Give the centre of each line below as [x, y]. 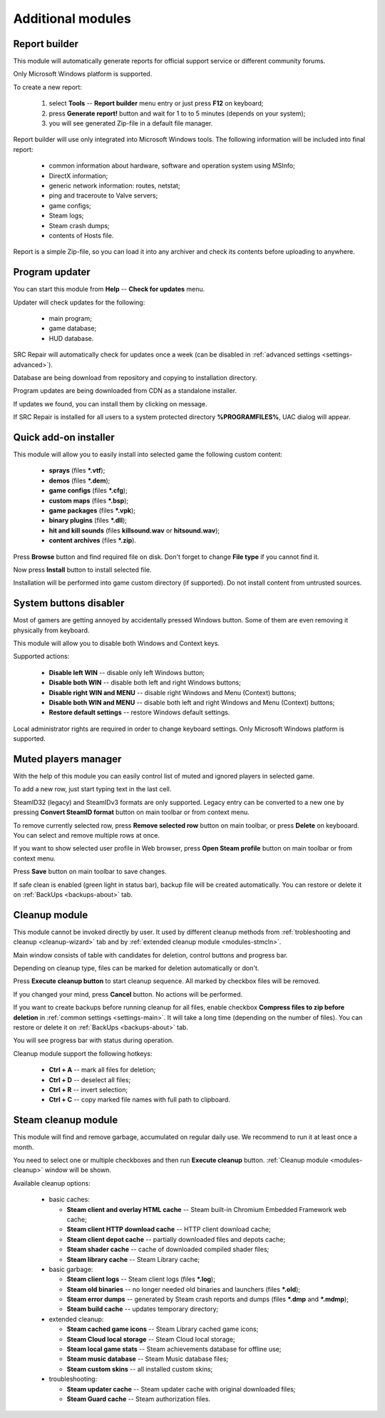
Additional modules [72, 19]
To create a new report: [47, 87]
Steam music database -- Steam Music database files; [148, 1359]
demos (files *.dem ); [79, 481]
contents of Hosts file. [81, 235]
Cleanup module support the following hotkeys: [83, 1053]
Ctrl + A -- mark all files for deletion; [102, 1070]
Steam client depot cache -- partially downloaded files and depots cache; [176, 1239]
